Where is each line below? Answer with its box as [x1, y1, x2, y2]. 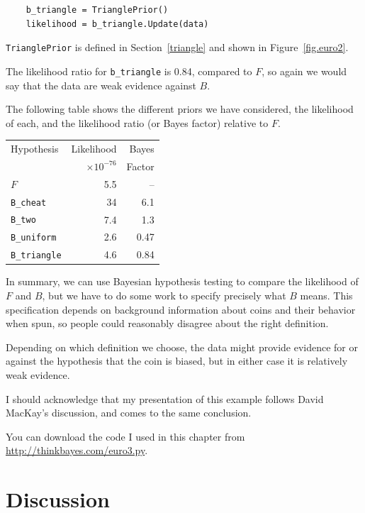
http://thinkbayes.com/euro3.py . [6, 443, 148, 458]
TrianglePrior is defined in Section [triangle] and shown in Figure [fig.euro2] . [6, 40, 349, 55]
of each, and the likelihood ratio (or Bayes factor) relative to [6, 115, 269, 130]
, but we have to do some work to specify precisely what [42, 288, 286, 303]
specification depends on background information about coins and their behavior [6, 302, 356, 316]
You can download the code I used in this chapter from [6, 429, 245, 443]
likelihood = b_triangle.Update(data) [26, 18, 209, 29]
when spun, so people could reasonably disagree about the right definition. [6, 316, 329, 331]
